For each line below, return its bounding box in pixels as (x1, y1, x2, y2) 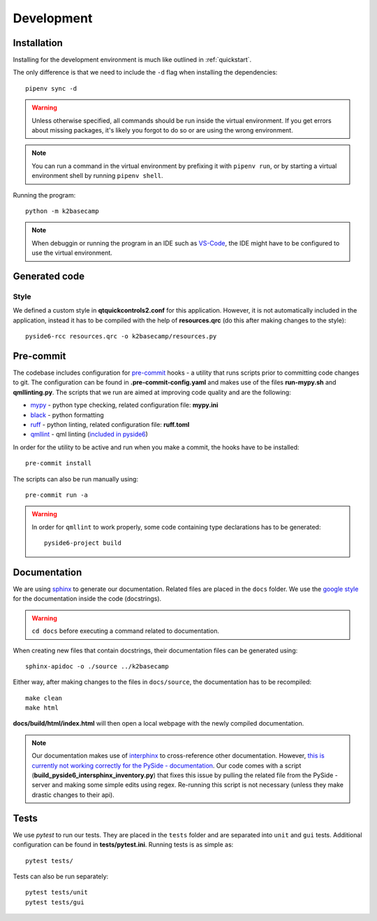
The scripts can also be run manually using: (13, 474, 139, 483)
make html (25, 704, 59, 712)
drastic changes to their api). (31, 791, 114, 799)
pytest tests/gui (25, 898, 84, 906)
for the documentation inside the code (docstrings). (13, 594, 162, 603)
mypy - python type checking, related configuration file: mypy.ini (30, 401, 219, 410)
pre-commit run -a (25, 491, 89, 499)
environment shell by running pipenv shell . (31, 172, 163, 180)
